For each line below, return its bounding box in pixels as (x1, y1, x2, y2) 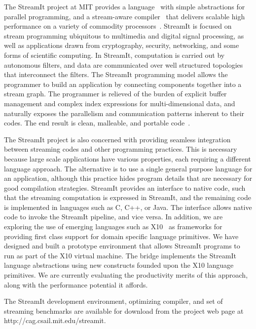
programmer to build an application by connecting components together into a (4, 79, 242, 89)
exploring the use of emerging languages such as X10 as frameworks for (4, 221, 222, 232)
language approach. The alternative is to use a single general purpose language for (4, 163, 253, 173)
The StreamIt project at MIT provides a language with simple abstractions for (4, 1, 245, 11)
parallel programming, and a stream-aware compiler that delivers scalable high (4, 11, 245, 21)
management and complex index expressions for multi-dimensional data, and (4, 98, 235, 108)
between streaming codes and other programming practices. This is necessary (4, 144, 237, 154)
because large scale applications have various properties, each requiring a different (4, 153, 251, 164)
